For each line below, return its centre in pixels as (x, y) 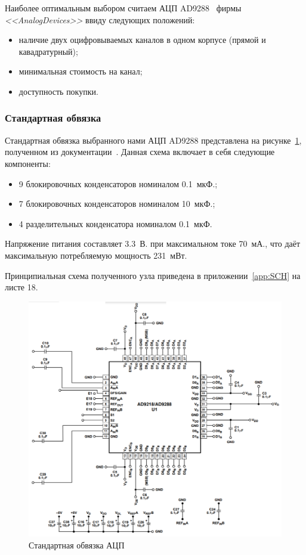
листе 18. (21, 287)
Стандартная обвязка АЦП (77, 545)
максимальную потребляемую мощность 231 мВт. (96, 255)
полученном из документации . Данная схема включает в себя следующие (140, 152)
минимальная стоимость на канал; (81, 71)
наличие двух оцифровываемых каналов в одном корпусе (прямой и (142, 40)
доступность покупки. (58, 91)
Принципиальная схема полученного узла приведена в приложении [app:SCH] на (153, 275)
